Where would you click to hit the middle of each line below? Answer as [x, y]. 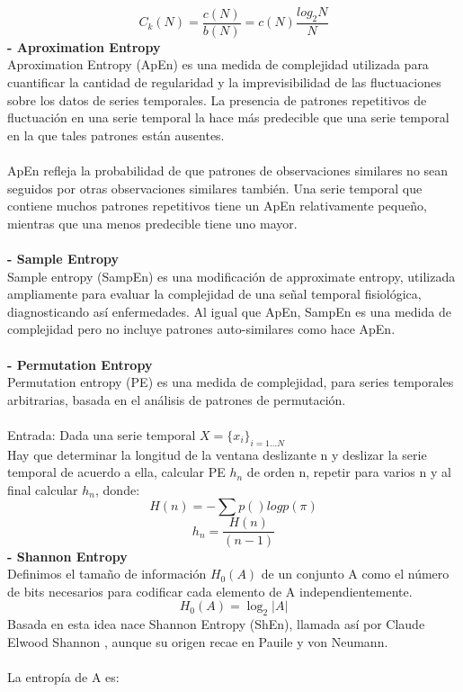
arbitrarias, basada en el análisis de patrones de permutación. [177, 399]
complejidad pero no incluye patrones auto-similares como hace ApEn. [201, 329]
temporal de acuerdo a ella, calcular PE [116, 472]
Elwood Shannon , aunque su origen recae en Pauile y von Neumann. [198, 641]
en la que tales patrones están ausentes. [116, 135]
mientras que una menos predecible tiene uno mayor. [152, 223]
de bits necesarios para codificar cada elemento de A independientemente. [210, 591]
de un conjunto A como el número [355, 574]
